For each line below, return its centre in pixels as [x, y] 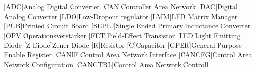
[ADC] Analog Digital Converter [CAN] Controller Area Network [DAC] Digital [121, 6]
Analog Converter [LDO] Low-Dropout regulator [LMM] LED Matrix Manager [121, 16]
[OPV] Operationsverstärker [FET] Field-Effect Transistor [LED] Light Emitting [122, 35]
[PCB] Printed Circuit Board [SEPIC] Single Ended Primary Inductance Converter [127, 26]
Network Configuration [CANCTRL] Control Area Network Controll [106, 64]
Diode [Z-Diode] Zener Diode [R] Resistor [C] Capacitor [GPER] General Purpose [123, 45]
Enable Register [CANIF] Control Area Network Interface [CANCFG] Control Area [128, 54]
